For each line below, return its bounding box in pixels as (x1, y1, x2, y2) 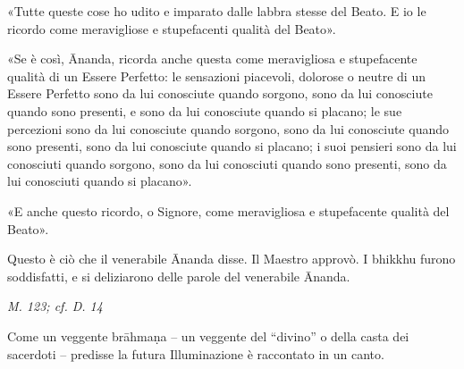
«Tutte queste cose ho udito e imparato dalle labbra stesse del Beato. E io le (7, 2, 426, 20)
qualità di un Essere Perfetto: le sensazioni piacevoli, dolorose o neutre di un (7, 66, 426, 85)
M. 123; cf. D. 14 (7, 297, 103, 315)
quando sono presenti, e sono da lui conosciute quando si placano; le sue (7, 101, 402, 120)
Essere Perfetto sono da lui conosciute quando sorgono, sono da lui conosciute (7, 84, 433, 103)
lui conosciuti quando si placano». (7, 172, 192, 190)
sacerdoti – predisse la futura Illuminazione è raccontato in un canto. (7, 344, 384, 363)
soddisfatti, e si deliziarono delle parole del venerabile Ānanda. (7, 266, 350, 285)
